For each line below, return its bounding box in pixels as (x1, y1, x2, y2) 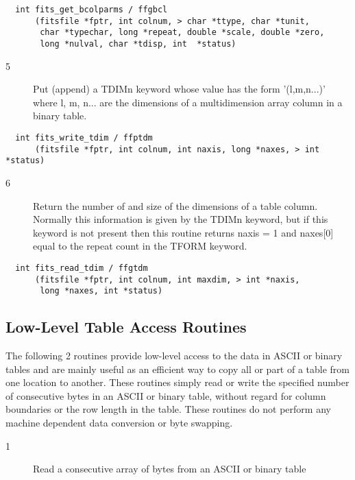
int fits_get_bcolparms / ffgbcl (15, 5, 168, 14)
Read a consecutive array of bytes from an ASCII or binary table (33, 461, 306, 476)
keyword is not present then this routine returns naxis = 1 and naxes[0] (33, 225, 334, 239)
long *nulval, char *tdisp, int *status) (40, 38, 236, 49)
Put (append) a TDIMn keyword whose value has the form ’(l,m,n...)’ (33, 82, 326, 96)
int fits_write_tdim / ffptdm (15, 133, 153, 143)
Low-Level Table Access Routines (5, 316, 247, 337)
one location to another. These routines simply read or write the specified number (5, 375, 350, 389)
